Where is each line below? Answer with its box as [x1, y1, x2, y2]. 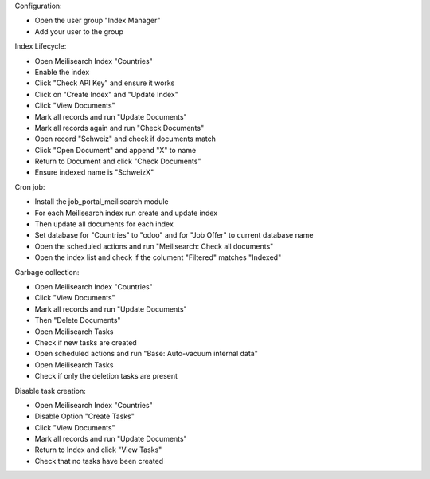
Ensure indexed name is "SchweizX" [34, 167, 154, 177]
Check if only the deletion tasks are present [34, 371, 178, 381]
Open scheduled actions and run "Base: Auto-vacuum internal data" [34, 349, 258, 359]
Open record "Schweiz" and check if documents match [34, 134, 217, 143]
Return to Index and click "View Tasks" [34, 445, 162, 454]
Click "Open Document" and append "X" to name [34, 145, 197, 155]
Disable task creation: [14, 386, 87, 395]
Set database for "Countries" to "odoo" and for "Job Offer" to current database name [34, 230, 314, 240]
